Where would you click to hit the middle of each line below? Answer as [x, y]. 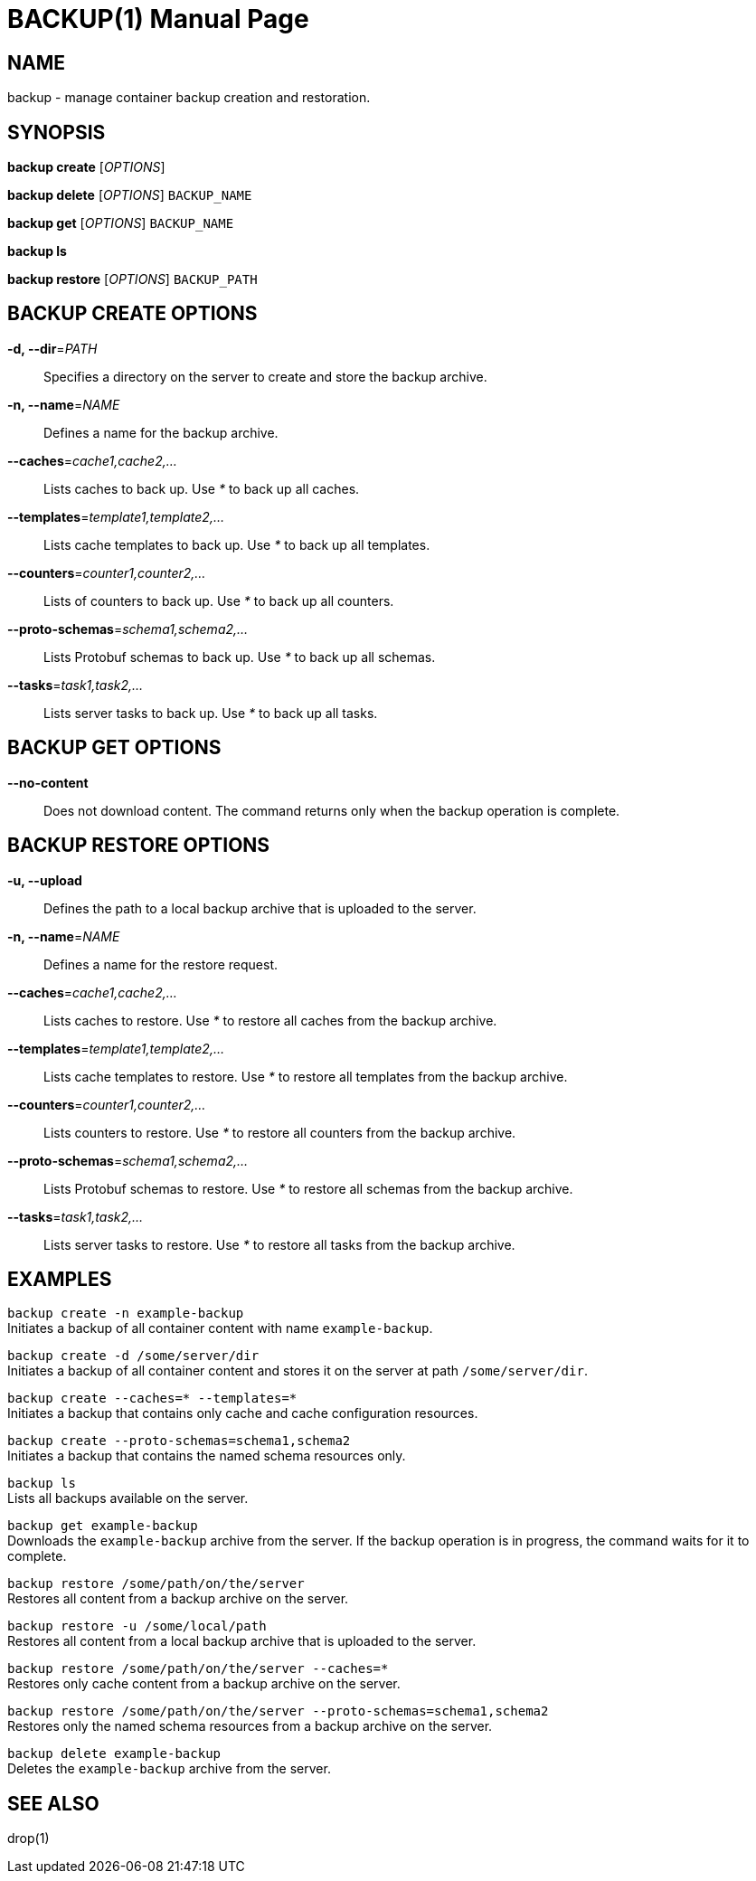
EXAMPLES [60, 1279]
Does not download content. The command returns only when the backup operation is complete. [332, 810]
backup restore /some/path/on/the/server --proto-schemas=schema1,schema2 [278, 1711]
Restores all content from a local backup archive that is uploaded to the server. [242, 1641]
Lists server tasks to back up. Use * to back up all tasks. [211, 713]
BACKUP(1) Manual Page [158, 19]
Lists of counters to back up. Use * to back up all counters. [219, 600]
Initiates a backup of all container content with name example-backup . [220, 1328]
